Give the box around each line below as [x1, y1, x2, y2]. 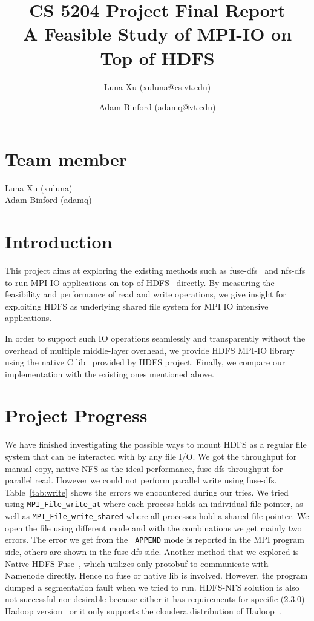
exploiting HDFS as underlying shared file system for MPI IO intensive [5, 299, 269, 312]
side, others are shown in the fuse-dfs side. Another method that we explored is [5, 545, 299, 557]
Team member [5, 146, 127, 171]
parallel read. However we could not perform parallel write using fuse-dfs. [5, 474, 277, 487]
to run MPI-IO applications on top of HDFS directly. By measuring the [5, 276, 275, 288]
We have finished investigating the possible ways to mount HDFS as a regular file [5, 438, 307, 451]
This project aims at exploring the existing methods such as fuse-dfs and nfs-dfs [5, 264, 306, 276]
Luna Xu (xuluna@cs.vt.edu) [103, 80, 211, 93]
